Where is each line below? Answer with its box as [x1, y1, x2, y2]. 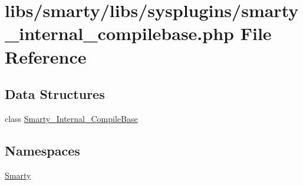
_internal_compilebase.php [5, 21, 234, 45]
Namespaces [5, 141, 80, 159]
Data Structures [5, 85, 105, 103]
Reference [5, 44, 87, 68]
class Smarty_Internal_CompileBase [5, 112, 138, 124]
